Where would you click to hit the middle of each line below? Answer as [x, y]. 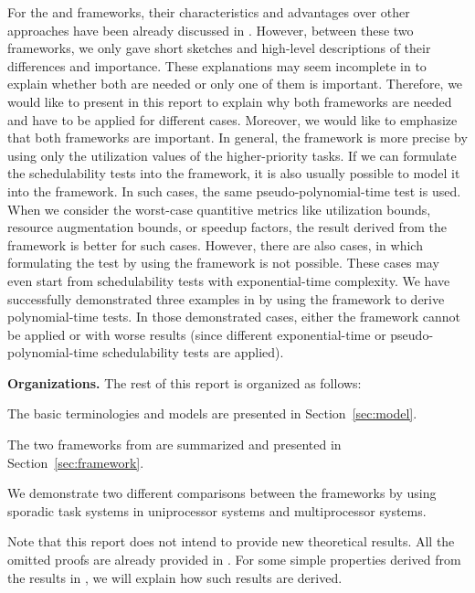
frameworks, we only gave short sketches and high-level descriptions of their [219, 48]
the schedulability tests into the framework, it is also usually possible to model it [234, 173]
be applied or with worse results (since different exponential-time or [197, 334]
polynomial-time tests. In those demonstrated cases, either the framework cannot [234, 317]
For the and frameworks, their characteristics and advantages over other [209, 12]
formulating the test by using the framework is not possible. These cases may [223, 263]
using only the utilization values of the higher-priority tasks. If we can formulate [232, 155]
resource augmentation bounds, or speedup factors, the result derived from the [227, 227]
